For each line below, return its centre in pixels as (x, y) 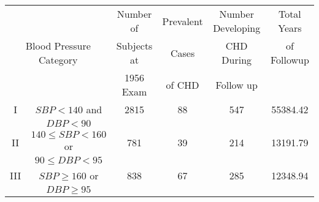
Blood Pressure (58, 46)
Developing (237, 28)
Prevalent (183, 21)
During (237, 60)
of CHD (183, 84)
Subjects (134, 46)
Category (58, 60)
